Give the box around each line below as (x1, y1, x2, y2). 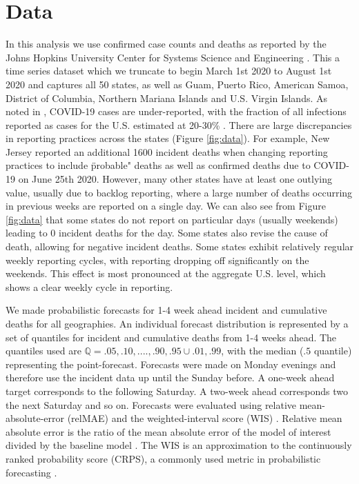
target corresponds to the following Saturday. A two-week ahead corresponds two (6, 383, 348, 398)
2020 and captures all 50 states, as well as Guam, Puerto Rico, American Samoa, (6, 77, 349, 91)
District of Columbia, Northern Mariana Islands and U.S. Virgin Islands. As (6, 90, 328, 105)
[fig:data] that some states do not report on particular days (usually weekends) (6, 212, 338, 226)
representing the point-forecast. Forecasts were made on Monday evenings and (6, 356, 336, 371)
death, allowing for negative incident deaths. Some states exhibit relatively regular (6, 239, 354, 254)
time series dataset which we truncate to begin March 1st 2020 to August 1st (6, 63, 332, 78)
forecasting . (6, 465, 57, 479)
